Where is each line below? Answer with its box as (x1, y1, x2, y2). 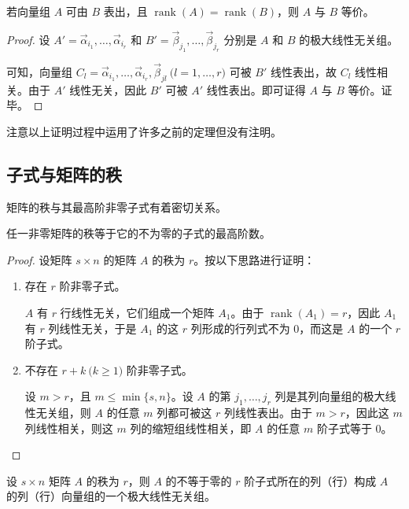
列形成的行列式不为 (190, 319, 290, 336)
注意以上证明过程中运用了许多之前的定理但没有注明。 (6, 123, 282, 139)
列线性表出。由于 (223, 404, 312, 421)
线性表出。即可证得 (206, 81, 306, 98)
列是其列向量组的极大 (275, 388, 385, 404)
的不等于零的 (165, 472, 232, 489)
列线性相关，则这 (24, 419, 113, 436)
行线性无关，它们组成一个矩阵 (60, 304, 215, 320)
